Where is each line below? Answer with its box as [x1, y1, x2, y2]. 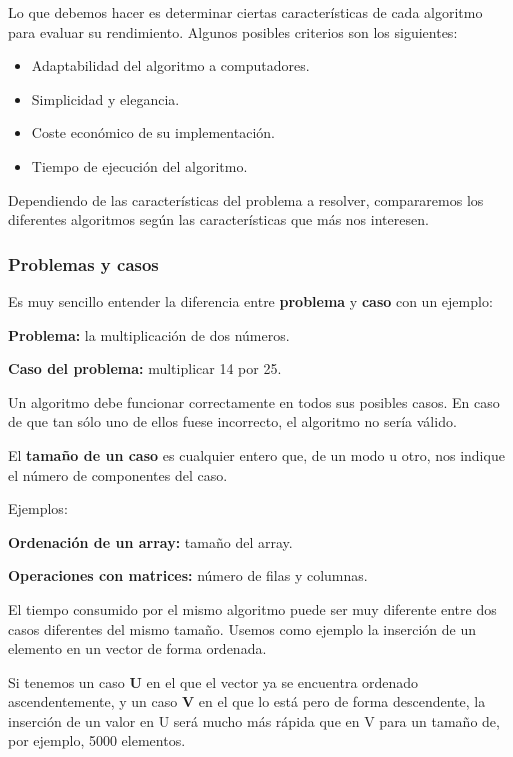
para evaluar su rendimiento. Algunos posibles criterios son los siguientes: [8, 21, 458, 42]
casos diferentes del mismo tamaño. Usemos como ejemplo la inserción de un [8, 618, 476, 639]
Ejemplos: [8, 498, 68, 519]
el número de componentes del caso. [8, 464, 228, 485]
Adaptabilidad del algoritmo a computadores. [31, 55, 310, 76]
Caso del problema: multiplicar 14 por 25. [8, 358, 282, 379]
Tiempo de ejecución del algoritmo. [31, 155, 248, 176]
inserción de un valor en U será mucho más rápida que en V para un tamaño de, [8, 710, 500, 731]
